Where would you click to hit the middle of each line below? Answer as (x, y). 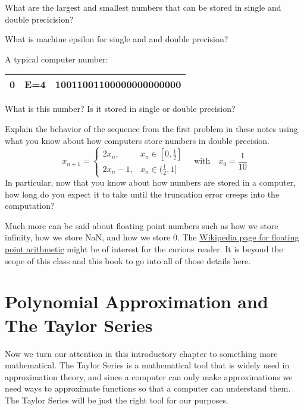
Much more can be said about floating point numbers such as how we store (142, 225)
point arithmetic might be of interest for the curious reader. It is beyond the (144, 249)
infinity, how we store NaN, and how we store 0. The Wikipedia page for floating (152, 237)
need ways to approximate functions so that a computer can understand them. (148, 388)
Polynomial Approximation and (137, 301)
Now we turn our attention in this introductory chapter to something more (141, 353)
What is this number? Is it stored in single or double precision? (120, 109)
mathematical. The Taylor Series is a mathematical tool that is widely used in (147, 365)
